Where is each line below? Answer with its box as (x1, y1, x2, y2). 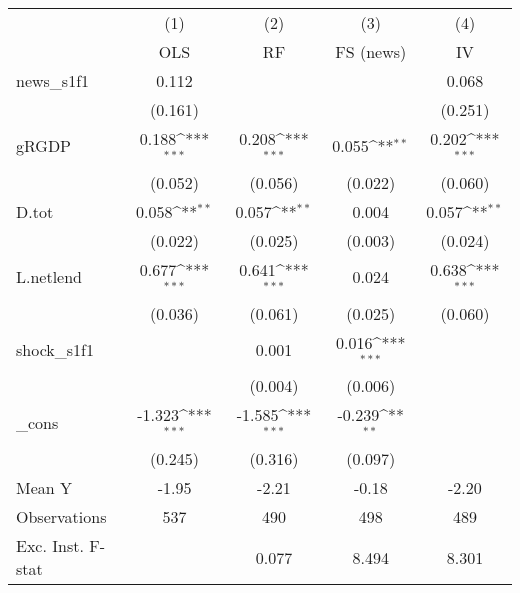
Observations (16, 505, 107, 529)
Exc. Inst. (16, 534, 84, 558)
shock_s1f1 (16, 337, 94, 361)
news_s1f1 (16, 69, 90, 92)
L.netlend (16, 265, 83, 289)
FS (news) (335, 40, 407, 63)
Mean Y (16, 476, 73, 500)
